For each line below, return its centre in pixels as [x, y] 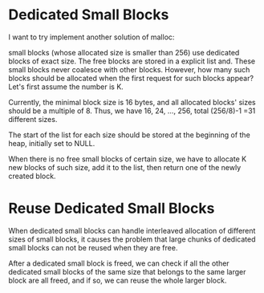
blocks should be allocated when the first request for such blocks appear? [131, 78]
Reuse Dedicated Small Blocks [112, 208]
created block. [32, 176]
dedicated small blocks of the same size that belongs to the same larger [127, 271]
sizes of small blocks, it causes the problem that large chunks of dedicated [132, 239]
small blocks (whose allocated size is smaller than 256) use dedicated [124, 52]
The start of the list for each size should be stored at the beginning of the [129, 135]
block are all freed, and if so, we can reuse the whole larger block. [118, 280]
